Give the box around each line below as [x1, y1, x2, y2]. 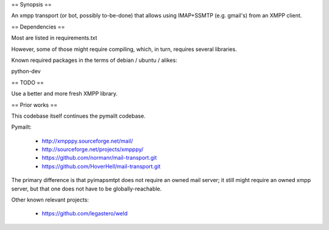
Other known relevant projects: [11, 196, 90, 203]
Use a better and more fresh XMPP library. [11, 90, 118, 97]
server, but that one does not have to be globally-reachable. [11, 185, 162, 192]
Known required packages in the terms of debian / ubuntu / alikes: [11, 56, 178, 64]
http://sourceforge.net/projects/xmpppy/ [41, 146, 144, 153]
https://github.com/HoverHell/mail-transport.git [41, 163, 161, 170]
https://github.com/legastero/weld [41, 210, 128, 217]
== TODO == [11, 79, 44, 86]
